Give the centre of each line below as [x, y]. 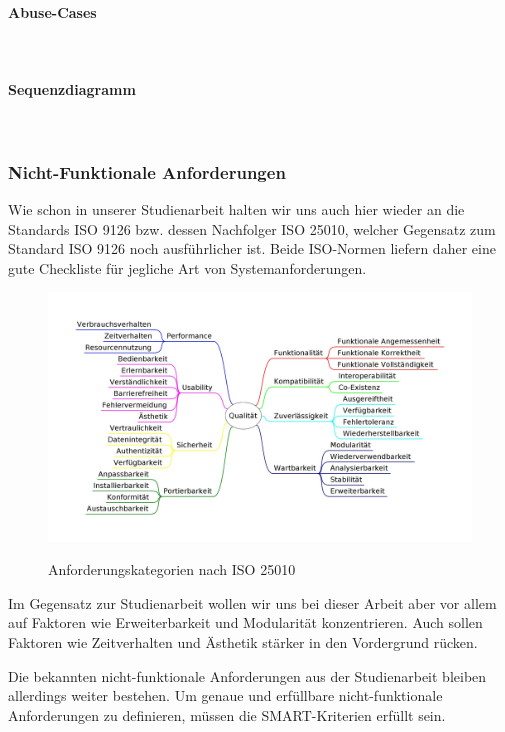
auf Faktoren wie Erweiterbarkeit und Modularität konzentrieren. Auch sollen [245, 622]
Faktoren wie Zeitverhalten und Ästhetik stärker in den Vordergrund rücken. [243, 642]
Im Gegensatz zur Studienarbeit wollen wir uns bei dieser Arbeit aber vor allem [252, 602]
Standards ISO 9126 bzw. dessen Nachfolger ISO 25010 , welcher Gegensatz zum [252, 228]
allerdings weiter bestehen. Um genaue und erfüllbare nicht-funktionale [225, 695]
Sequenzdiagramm [72, 88]
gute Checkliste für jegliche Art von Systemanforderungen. [187, 267]
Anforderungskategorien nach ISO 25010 [172, 569]
